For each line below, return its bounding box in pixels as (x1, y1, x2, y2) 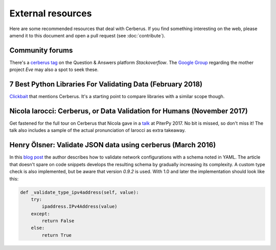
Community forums (9, 46, 73, 55)
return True (41, 232, 72, 238)
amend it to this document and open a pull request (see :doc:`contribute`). (9, 32, 166, 38)
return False (41, 218, 75, 224)
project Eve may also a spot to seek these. (9, 66, 99, 73)
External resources (9, 8, 92, 19)
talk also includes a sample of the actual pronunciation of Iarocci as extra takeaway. (9, 127, 186, 133)
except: (31, 211, 51, 217)
